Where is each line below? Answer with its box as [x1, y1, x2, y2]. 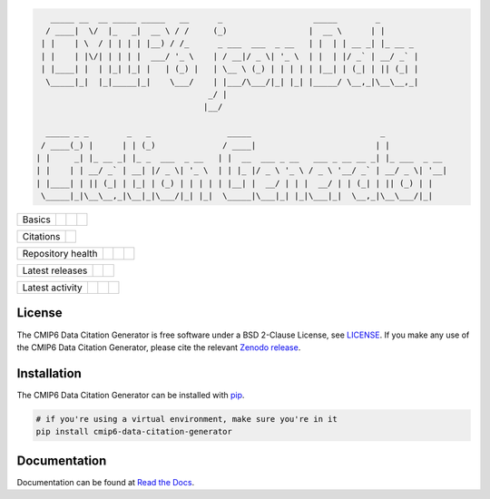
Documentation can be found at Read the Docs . [16, 476, 195, 487]
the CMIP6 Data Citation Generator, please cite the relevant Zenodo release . [16, 341, 301, 353]
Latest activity [22, 281, 83, 294]
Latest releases [22, 264, 88, 277]
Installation [16, 366, 82, 381]
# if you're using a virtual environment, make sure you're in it [35, 414, 338, 424]
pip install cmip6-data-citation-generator [35, 426, 233, 437]
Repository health [22, 248, 99, 260]
